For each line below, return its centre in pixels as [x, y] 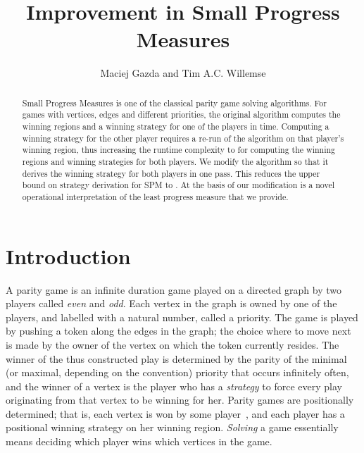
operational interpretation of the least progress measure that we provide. [155, 196]
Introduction [68, 255]
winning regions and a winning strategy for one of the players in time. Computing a [176, 126]
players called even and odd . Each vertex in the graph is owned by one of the [171, 303]
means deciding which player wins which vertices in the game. [139, 441]
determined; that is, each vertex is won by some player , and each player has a [175, 413]
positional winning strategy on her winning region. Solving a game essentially [172, 427]
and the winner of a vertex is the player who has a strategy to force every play [174, 386]
